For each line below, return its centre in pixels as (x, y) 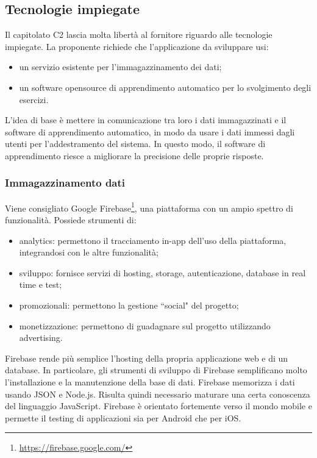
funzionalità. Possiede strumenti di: (71, 220)
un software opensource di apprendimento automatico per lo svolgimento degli (165, 87)
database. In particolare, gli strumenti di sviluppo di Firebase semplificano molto (156, 370)
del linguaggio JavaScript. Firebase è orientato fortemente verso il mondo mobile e (158, 406)
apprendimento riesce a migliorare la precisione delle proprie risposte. (134, 155)
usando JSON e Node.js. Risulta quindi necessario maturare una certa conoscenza (158, 394)
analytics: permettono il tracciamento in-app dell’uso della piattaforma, (153, 240)
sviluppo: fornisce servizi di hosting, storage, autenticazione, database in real (162, 272)
